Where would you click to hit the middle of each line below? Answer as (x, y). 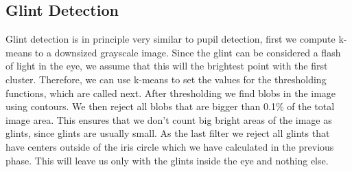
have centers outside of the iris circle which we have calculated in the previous (170, 146)
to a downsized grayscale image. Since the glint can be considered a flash (188, 52)
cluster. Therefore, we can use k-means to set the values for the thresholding (166, 79)
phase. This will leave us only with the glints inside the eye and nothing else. (167, 160)
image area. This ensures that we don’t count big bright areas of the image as (169, 119)
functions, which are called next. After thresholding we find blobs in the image (171, 93)
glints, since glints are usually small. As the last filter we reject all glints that (168, 133)
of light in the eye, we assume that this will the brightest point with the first (167, 66)
